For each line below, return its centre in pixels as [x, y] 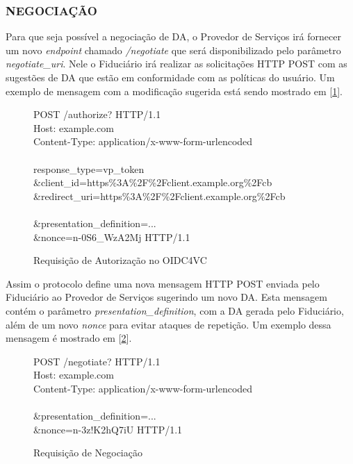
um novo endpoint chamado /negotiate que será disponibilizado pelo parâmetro [173, 50]
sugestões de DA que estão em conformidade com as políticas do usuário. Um [170, 77]
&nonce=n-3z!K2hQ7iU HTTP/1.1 [108, 429]
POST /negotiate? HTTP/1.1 [97, 361]
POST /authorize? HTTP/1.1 [97, 114]
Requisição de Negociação [88, 453]
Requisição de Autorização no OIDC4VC [120, 260]
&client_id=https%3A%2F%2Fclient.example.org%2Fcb [153, 182]
